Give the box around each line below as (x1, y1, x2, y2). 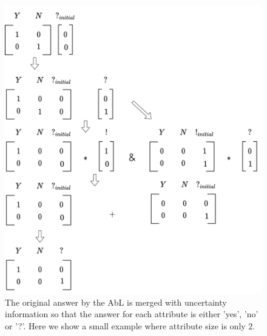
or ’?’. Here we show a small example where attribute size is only (5, 319, 246, 332)
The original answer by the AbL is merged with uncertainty (5, 295, 227, 308)
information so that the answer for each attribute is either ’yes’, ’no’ (5, 307, 259, 320)
